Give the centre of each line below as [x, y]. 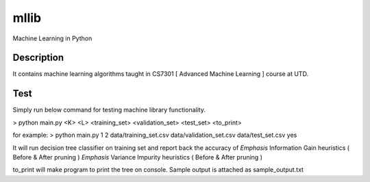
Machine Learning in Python [52, 38]
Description [38, 58]
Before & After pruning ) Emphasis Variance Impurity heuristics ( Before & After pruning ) [138, 157]
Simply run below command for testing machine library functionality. [109, 110]
